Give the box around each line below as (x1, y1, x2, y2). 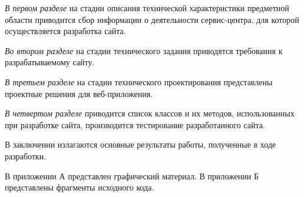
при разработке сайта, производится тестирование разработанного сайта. (5, 118, 265, 131)
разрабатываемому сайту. (5, 56, 95, 68)
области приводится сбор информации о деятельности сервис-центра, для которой (5, 13, 299, 25)
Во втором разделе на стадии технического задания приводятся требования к (5, 44, 283, 56)
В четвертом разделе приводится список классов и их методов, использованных (5, 107, 295, 119)
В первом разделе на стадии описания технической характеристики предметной (5, 2, 289, 14)
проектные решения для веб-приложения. (5, 87, 153, 99)
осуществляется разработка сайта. (5, 25, 126, 37)
